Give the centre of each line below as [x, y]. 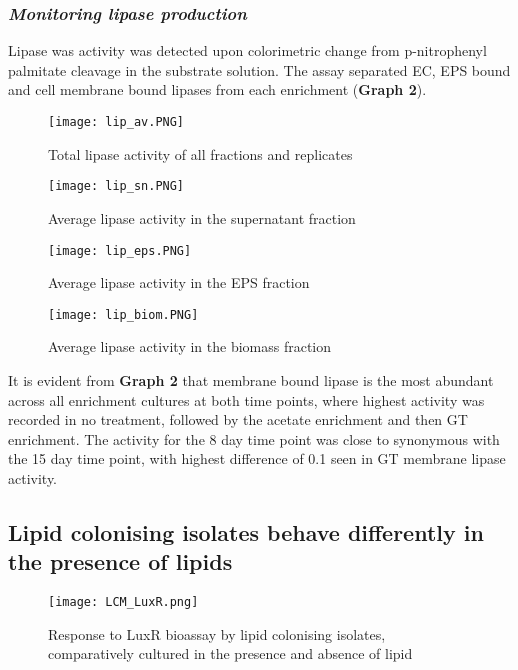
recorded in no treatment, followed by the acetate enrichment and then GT [238, 419]
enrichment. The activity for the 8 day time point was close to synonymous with [254, 438]
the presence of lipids [120, 561]
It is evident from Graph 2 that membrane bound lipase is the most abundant [251, 380]
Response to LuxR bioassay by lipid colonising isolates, [217, 633]
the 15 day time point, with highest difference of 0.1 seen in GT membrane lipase [257, 458]
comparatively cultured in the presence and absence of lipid [230, 653]
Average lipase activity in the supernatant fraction [202, 217]
